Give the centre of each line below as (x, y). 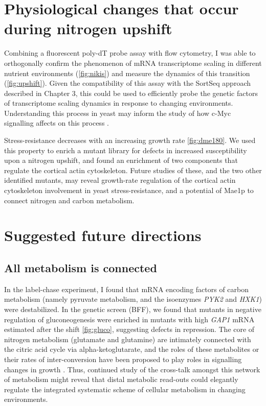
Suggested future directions (103, 235)
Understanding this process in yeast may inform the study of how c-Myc (118, 113)
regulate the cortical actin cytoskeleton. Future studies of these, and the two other (133, 170)
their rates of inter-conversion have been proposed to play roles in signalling (123, 359)
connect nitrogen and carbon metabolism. (69, 200)
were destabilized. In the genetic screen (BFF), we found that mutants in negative (133, 309)
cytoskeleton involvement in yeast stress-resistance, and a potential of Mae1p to (129, 190)
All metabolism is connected (81, 267)
